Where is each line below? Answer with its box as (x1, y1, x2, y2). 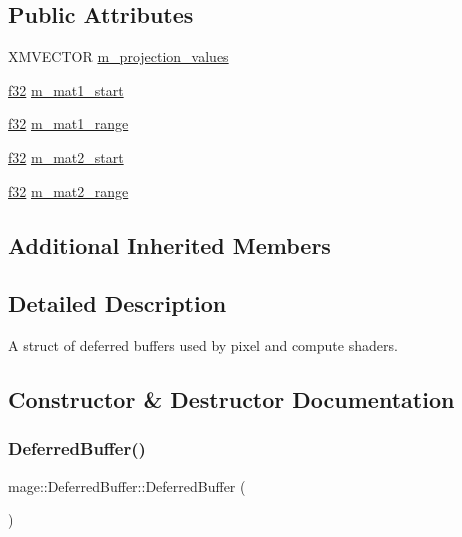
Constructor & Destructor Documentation (8, 384, 455, 415)
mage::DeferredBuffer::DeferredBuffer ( (8, 475, 246, 496)
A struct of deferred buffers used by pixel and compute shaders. (8, 335, 398, 356)
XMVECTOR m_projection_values (8, 46, 229, 67)
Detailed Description (8, 288, 227, 319)
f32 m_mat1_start (8, 79, 124, 100)
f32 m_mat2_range (8, 180, 129, 201)
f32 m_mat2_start (8, 146, 124, 167)
